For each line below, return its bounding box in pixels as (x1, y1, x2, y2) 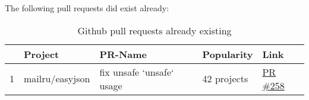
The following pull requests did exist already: (5, 2, 169, 14)
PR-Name (99, 47, 147, 61)
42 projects (202, 72, 248, 86)
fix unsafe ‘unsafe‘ (99, 64, 174, 79)
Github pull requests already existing (77, 23, 232, 37)
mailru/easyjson (24, 72, 90, 86)
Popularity (202, 47, 253, 61)
